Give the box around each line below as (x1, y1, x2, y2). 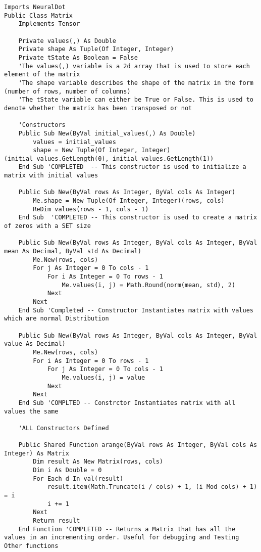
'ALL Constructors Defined (18, 424, 109, 432)
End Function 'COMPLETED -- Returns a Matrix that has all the (18, 525, 236, 533)
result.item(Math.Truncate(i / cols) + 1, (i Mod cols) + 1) (47, 483, 257, 491)
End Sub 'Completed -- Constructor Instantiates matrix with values (18, 306, 253, 314)
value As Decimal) (4, 340, 66, 348)
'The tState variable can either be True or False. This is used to (18, 96, 253, 104)
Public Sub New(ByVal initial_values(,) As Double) (18, 129, 196, 137)
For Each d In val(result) (33, 475, 124, 482)
